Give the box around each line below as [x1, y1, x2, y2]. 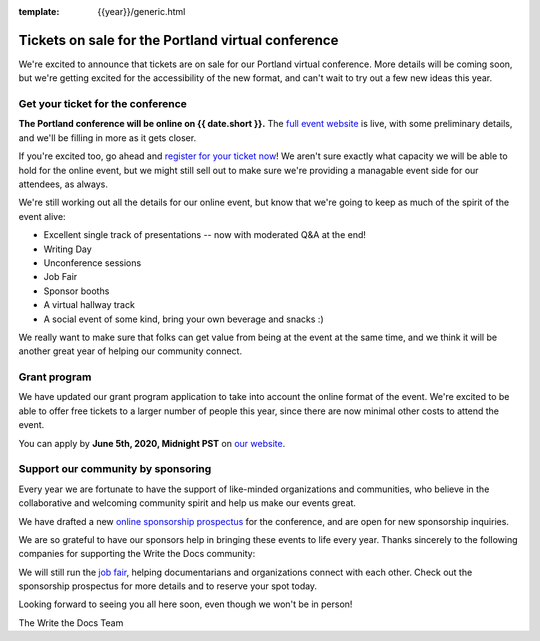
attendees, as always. [18, 178, 109, 190]
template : [18, 6, 60, 17]
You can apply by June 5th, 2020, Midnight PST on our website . [18, 437, 286, 449]
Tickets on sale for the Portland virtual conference [18, 31, 339, 49]
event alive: [18, 210, 66, 222]
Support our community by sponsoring [18, 462, 212, 476]
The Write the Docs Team [18, 616, 124, 629]
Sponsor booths [43, 285, 110, 297]
